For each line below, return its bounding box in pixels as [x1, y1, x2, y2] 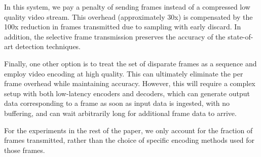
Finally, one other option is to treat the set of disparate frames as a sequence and [4, 58, 257, 68]
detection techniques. [15, 41, 81, 52]
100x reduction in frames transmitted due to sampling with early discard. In [4, 21, 241, 32]
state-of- [228, 31, 253, 42]
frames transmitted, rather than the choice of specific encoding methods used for [4, 135, 255, 145]
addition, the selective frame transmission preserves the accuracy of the [4, 31, 226, 42]
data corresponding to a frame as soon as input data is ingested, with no [4, 98, 230, 108]
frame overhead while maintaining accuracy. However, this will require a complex [4, 78, 255, 89]
